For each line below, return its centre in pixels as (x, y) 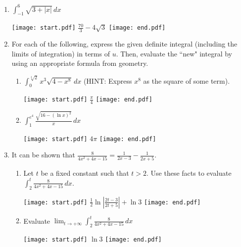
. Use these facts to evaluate (189, 173)
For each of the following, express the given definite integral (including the (124, 44)
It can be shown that (43, 155)
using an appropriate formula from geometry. (80, 63)
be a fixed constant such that (85, 173)
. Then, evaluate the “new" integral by (174, 53)
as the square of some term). (187, 80)
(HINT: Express (108, 80)
